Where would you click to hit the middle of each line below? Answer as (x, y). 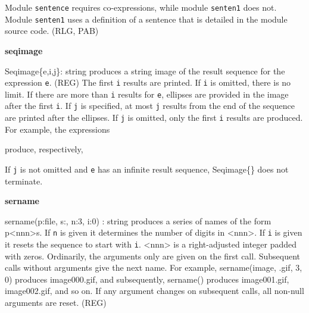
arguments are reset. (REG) (56, 303)
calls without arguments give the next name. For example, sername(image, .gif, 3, (154, 267)
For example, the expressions (57, 129)
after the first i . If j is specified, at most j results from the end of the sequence (150, 106)
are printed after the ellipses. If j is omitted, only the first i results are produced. (154, 118)
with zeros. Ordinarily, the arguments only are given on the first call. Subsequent (153, 256)
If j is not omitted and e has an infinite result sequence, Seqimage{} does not (147, 169)
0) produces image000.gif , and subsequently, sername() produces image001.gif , (147, 279)
